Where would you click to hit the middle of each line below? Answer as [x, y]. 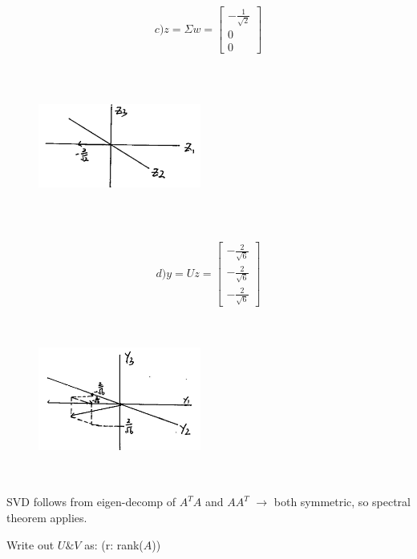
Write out [30, 544]
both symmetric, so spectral [342, 502]
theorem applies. [47, 518]
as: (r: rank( [114, 544]
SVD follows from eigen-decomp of [91, 502]
